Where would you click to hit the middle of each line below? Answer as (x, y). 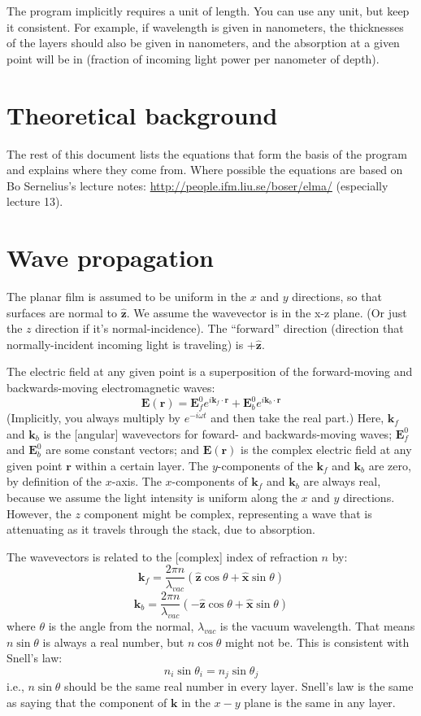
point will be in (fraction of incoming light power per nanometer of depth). (193, 58)
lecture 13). (35, 201)
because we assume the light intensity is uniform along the (152, 498)
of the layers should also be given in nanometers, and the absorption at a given (203, 43)
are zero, (390, 465)
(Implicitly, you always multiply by (93, 418)
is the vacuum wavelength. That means (317, 626)
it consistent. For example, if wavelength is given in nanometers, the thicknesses (205, 26)
